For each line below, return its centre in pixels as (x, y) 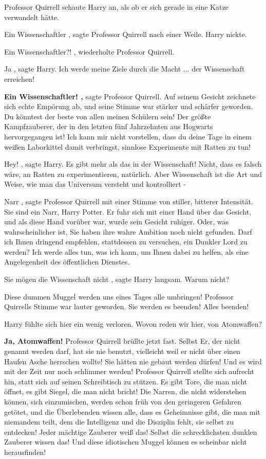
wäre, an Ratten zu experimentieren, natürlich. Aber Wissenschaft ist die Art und (133, 174)
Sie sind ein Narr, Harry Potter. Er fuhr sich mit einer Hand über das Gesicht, (128, 211)
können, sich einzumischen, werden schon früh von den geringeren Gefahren (123, 401)
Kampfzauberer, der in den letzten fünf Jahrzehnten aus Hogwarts (109, 126)
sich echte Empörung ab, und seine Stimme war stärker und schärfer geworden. (129, 106)
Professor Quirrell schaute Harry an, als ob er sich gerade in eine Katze (116, 7)
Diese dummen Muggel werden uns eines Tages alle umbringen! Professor (119, 296)
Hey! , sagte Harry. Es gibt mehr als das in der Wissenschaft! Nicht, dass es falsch (133, 164)
